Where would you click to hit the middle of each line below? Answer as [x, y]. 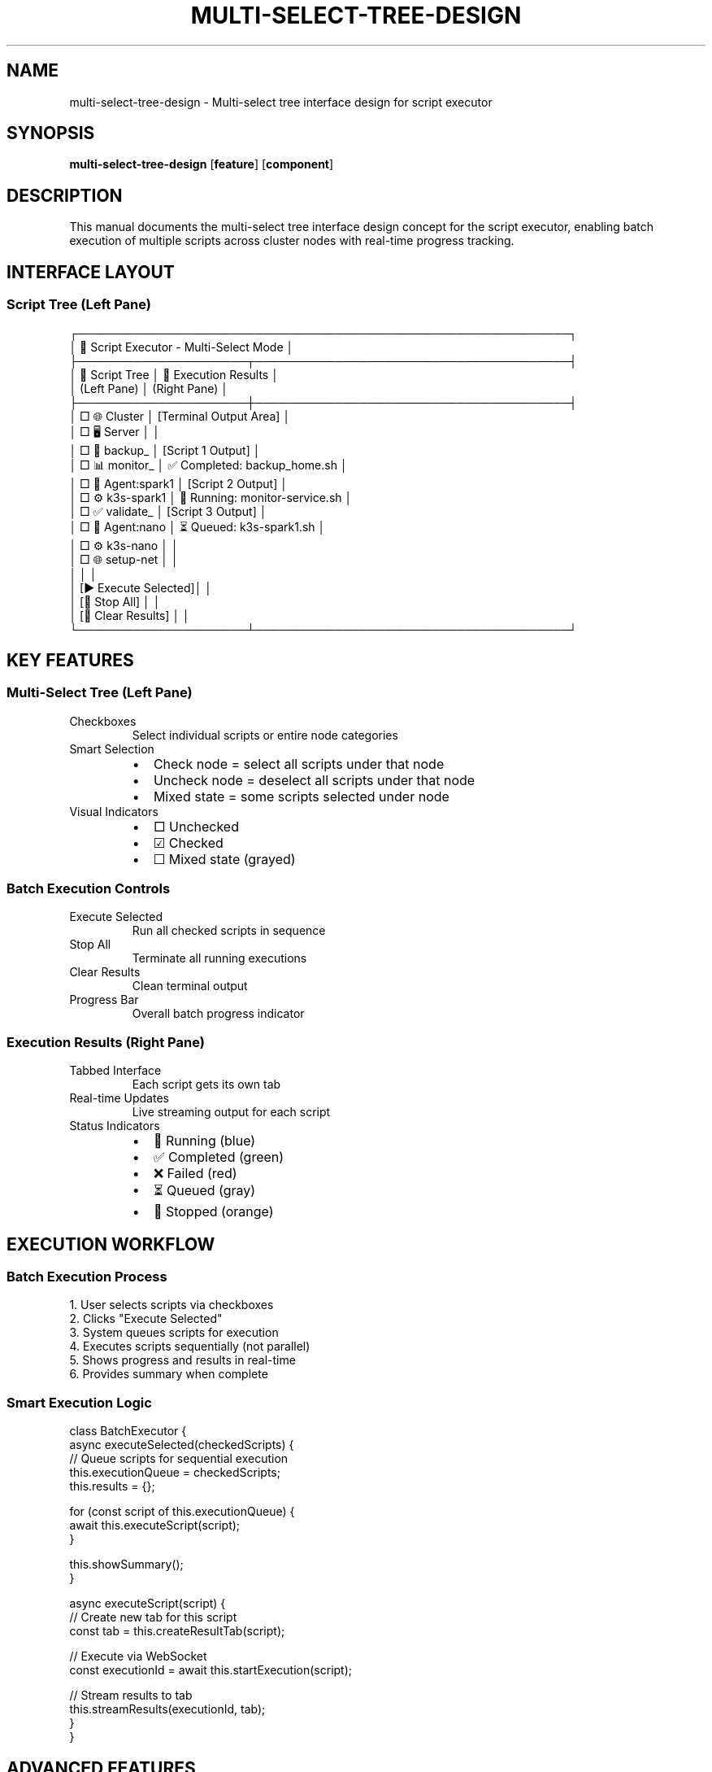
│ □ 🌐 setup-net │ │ [124, 559]
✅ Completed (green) [219, 1157]
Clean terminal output [190, 986]
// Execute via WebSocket [138, 1656]
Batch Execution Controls [89, 889]
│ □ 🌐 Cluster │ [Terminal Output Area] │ [180, 416]
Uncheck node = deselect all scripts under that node [314, 780]
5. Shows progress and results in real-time [182, 1360]
